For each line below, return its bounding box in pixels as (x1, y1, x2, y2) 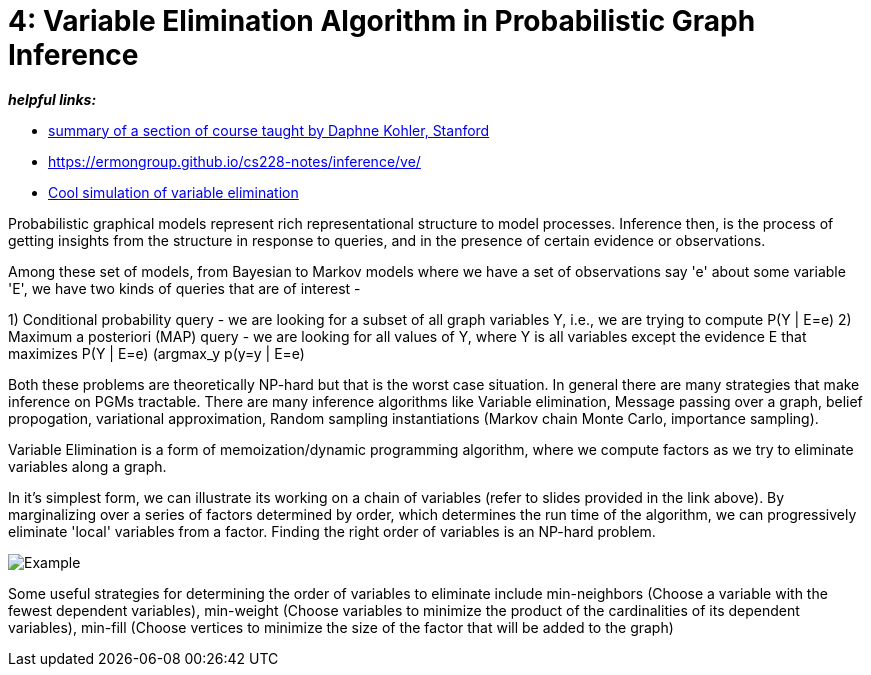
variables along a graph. (8, 457, 167, 475)
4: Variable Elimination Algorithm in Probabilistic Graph (8, 4, 756, 38)
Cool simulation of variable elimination (48, 183, 299, 201)
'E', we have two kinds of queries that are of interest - (8, 279, 361, 297)
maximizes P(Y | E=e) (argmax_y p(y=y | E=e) (8, 344, 305, 362)
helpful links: (8, 90, 97, 108)
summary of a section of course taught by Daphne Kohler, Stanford (48, 121, 490, 139)
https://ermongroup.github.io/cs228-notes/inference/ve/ (48, 152, 421, 170)
